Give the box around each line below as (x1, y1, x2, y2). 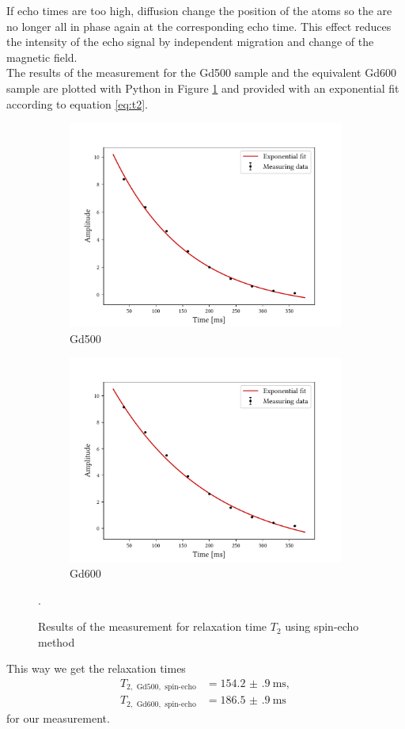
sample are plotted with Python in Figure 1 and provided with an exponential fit (6, 79, 399, 96)
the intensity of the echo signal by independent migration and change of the (6, 33, 374, 50)
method (38, 633, 75, 650)
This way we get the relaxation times (6, 660, 186, 677)
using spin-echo (285, 618, 359, 635)
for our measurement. (6, 709, 110, 726)
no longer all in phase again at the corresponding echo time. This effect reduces (6, 17, 392, 34)
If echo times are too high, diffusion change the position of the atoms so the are (6, 2, 392, 18)
